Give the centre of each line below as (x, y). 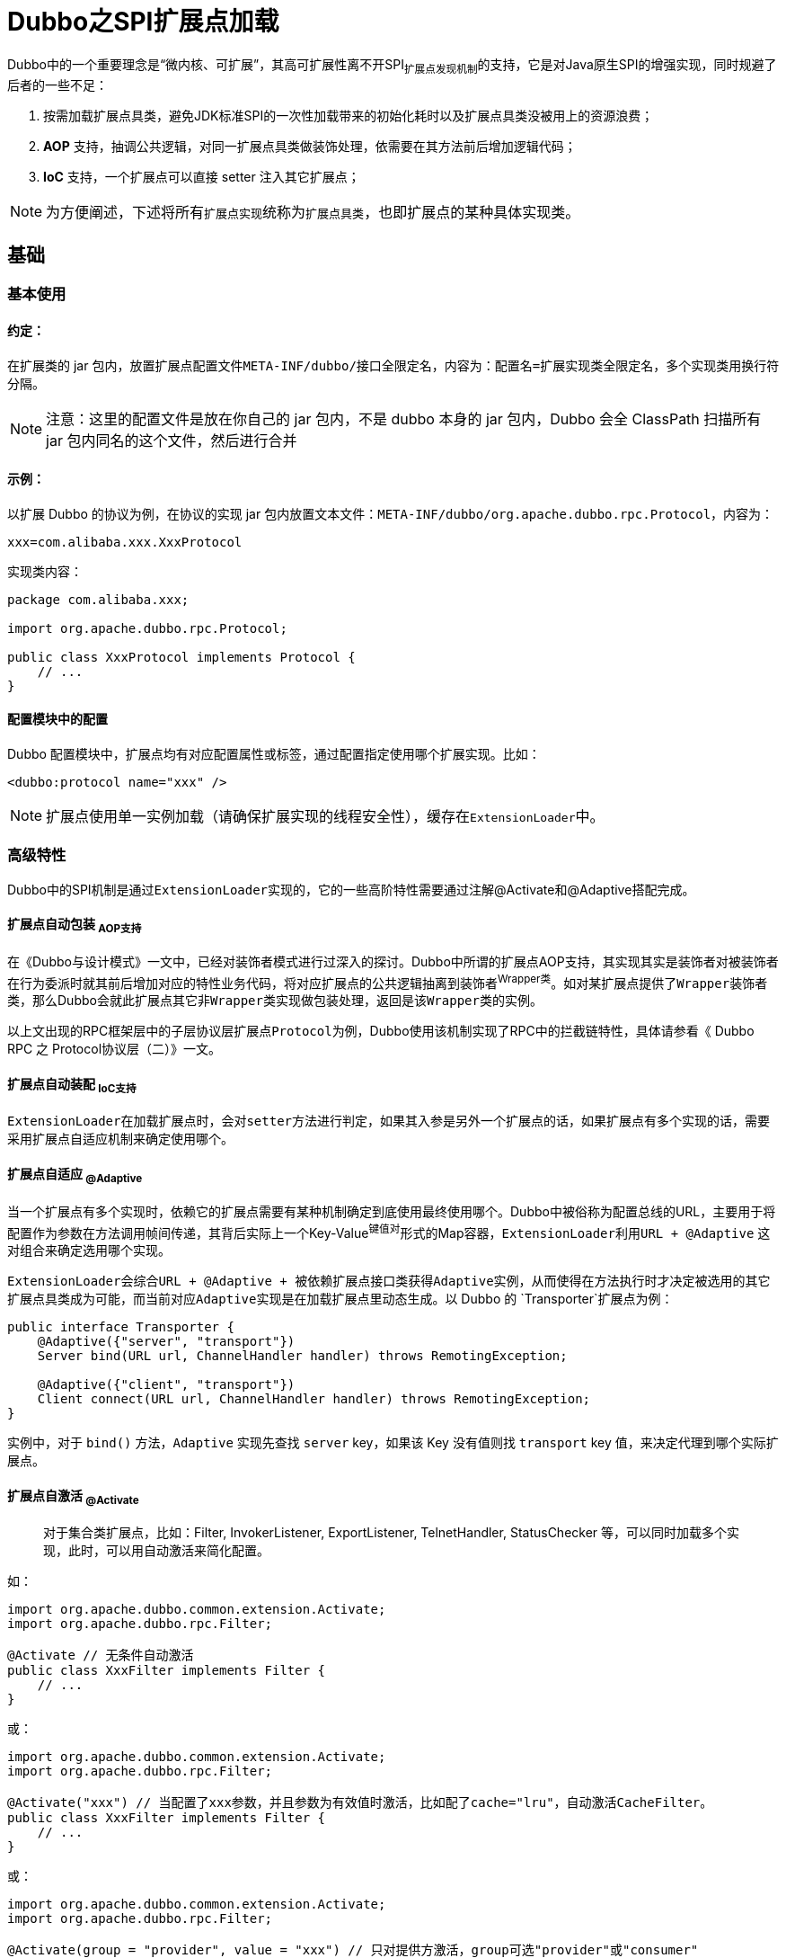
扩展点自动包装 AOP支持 (75, 926)
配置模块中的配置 (57, 719)
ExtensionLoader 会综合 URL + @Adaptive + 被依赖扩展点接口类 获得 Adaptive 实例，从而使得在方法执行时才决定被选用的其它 (389, 1281)
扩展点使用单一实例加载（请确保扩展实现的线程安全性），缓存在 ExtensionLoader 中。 (325, 817)
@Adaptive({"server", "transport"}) (166, 1342)
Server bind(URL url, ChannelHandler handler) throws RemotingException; (302, 1356)
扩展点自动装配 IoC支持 (72, 1086)
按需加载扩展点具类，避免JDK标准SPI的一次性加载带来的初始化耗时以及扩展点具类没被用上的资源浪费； (349, 115)
